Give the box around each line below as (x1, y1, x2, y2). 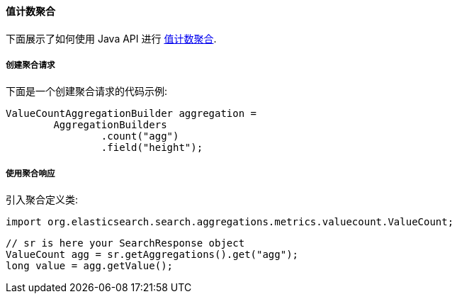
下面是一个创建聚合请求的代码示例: (6, 85, 168, 98)
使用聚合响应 (6, 168, 55, 179)
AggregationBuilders (53, 119, 167, 131)
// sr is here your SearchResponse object (6, 237, 245, 249)
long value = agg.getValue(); (6, 260, 174, 272)
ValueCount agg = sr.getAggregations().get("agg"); (6, 249, 299, 261)
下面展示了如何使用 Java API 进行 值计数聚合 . (6, 32, 217, 45)
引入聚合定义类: (6, 193, 79, 206)
